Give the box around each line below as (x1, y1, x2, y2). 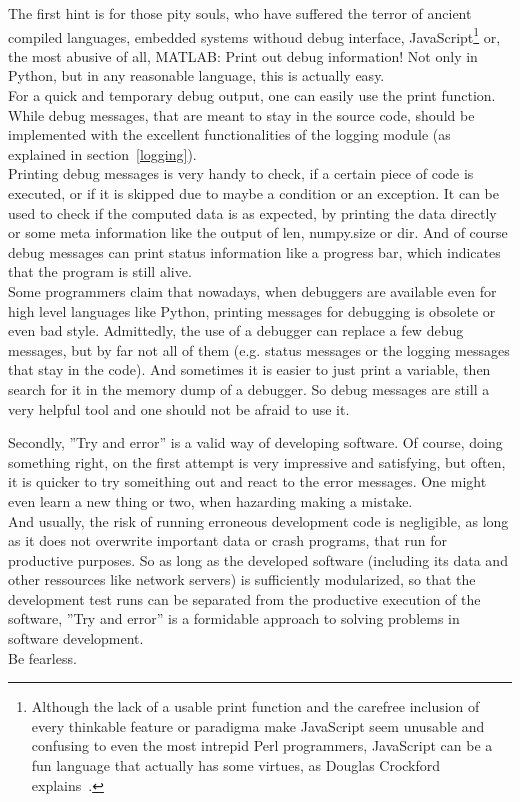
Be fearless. (8, 647, 77, 668)
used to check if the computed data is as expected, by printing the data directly (8, 202, 497, 223)
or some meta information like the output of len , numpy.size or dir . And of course (8, 222, 508, 243)
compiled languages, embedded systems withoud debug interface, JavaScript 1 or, (8, 23, 501, 47)
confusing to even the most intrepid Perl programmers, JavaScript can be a (31, 735, 493, 756)
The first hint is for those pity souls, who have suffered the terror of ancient (8, 3, 472, 23)
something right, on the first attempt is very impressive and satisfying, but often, (8, 451, 506, 472)
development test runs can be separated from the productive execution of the (8, 588, 481, 609)
